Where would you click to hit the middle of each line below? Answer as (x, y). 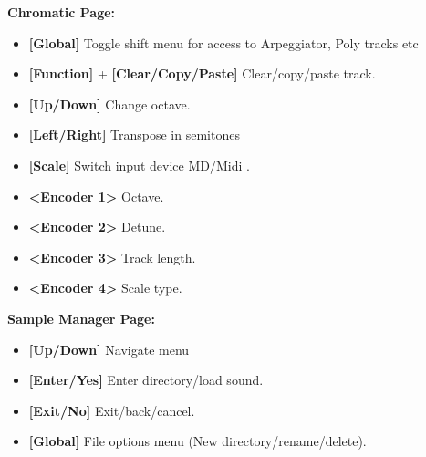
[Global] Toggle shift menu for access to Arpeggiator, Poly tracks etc (223, 42)
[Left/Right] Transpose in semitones (134, 135)
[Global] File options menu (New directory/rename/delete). (197, 441)
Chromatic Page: (62, 12)
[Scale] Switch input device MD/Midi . (139, 165)
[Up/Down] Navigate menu (109, 349)
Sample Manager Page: (81, 318)
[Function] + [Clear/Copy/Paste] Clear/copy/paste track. (202, 73)
